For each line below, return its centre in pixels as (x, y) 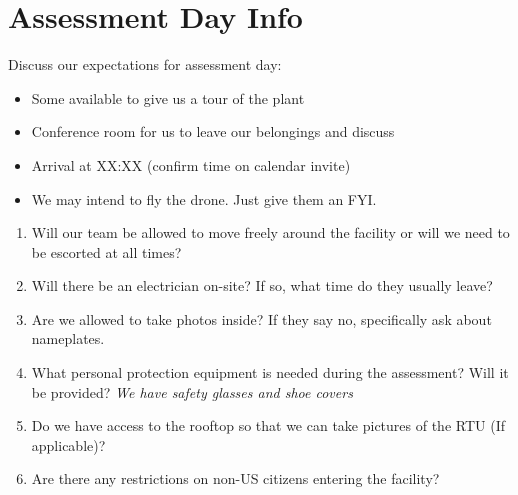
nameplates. (68, 338)
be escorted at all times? (106, 251)
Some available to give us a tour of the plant (168, 97)
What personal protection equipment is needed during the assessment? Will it (270, 372)
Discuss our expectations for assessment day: (145, 64)
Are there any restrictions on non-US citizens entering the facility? (235, 478)
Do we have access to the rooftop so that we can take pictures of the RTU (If (268, 425)
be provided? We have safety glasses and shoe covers (192, 391)
